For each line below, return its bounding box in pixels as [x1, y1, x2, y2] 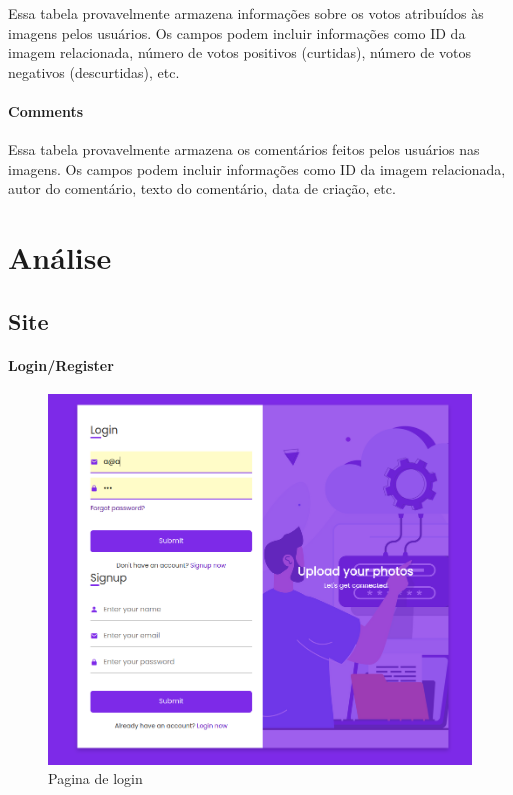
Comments [8, 100, 83, 121]
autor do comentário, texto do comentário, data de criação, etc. [8, 178, 396, 199]
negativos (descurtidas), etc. [8, 61, 180, 82]
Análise [8, 237, 112, 278]
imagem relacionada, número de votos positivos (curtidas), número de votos [8, 42, 471, 63]
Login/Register [8, 354, 114, 375]
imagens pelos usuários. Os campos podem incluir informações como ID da [8, 22, 466, 43]
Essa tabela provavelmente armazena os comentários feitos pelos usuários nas [8, 139, 480, 160]
